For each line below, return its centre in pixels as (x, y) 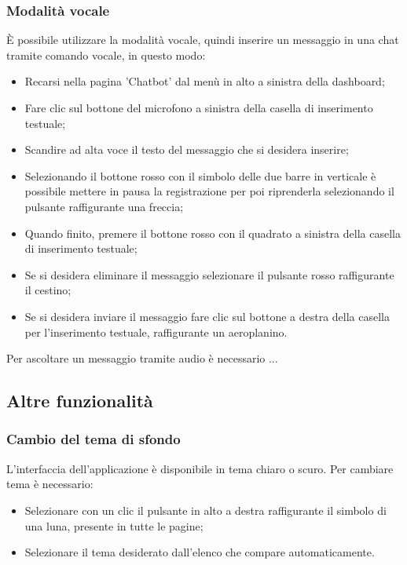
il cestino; (48, 290)
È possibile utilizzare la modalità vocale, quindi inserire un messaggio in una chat (203, 40)
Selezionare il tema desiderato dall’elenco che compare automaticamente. (200, 552)
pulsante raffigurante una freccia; (104, 206)
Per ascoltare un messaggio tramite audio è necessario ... (142, 358)
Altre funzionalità (80, 401)
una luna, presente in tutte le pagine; (114, 525)
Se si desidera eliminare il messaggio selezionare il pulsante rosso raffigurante (209, 274)
